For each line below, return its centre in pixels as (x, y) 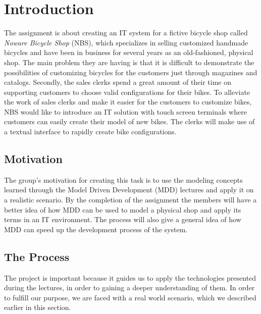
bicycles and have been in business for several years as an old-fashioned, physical (129, 52)
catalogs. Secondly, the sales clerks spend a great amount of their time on (118, 82)
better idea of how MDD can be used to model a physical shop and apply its (123, 209)
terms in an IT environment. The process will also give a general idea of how (123, 219)
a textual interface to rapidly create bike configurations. (90, 132)
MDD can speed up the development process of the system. (96, 229)
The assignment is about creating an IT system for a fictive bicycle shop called (126, 33)
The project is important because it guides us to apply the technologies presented (130, 277)
